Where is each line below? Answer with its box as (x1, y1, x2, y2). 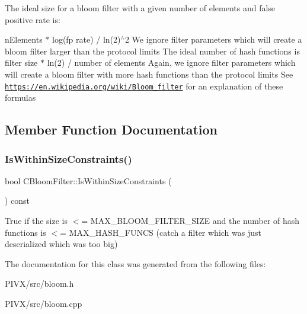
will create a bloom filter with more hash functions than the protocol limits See (5, 68, 293, 80)
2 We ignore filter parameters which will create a (124, 33, 302, 46)
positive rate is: (5, 13, 60, 25)
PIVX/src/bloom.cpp (5, 297, 82, 309)
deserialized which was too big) (5, 238, 118, 250)
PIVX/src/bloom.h (5, 277, 74, 290)
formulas (5, 91, 36, 104)
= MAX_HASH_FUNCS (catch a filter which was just (60, 226, 261, 238)
